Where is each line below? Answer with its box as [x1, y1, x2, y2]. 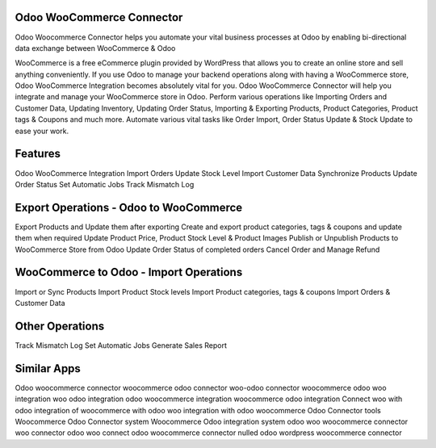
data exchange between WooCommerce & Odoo [15, 43, 176, 52]
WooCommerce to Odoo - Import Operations [15, 266, 243, 279]
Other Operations [15, 319, 105, 333]
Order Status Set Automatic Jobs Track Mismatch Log [15, 179, 195, 189]
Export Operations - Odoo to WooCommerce [15, 200, 243, 214]
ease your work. [15, 126, 69, 136]
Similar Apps [15, 362, 81, 375]
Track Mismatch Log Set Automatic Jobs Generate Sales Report [15, 340, 228, 350]
